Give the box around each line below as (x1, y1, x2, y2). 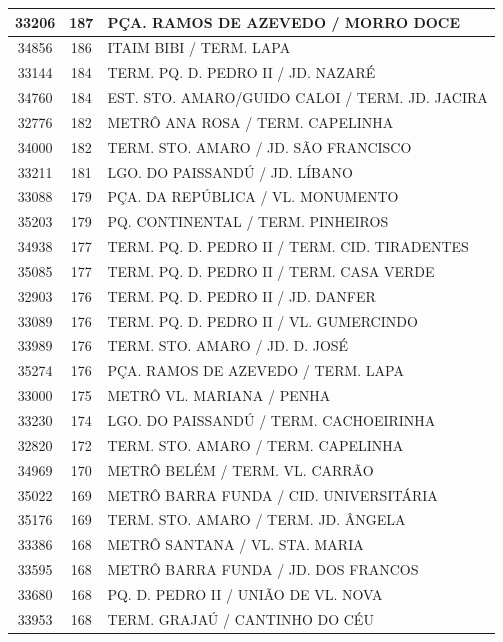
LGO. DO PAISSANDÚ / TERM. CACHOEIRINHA (107, 410, 436, 430)
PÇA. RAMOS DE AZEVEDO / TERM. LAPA (107, 360, 404, 381)
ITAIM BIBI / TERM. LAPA (107, 37, 291, 58)
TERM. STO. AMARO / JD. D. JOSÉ (107, 335, 349, 356)
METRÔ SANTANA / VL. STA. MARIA (107, 534, 364, 555)
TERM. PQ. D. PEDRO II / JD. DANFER (107, 285, 376, 306)
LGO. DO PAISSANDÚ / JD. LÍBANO (107, 161, 353, 182)
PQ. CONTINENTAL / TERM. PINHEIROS (107, 211, 389, 232)
